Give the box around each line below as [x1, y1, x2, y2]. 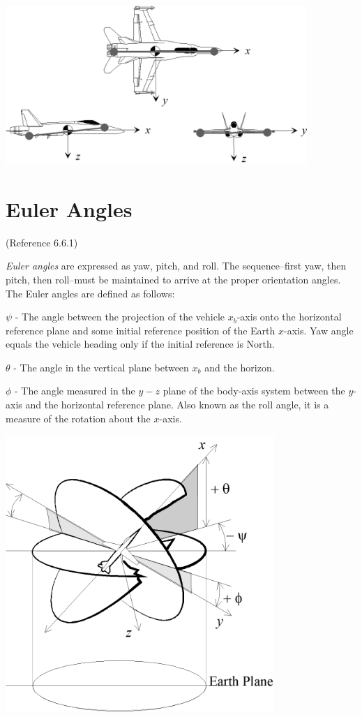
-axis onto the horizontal [236, 309, 342, 324]
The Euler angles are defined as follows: [6, 286, 175, 300]
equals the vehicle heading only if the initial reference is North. [6, 337, 275, 351]
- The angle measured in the [15, 383, 135, 398]
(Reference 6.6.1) [6, 235, 78, 249]
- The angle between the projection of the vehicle [15, 309, 225, 324]
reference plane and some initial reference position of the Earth [6, 323, 276, 337]
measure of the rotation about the [6, 411, 151, 425]
